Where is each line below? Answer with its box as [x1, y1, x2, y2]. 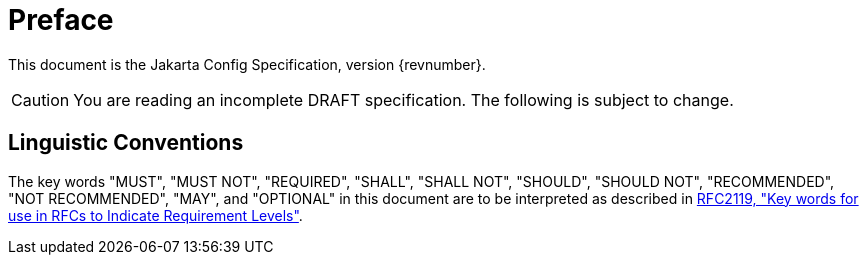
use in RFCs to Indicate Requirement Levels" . [8, 206, 303, 224]
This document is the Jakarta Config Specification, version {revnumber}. [8, 55, 486, 73]
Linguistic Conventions [8, 130, 244, 156]
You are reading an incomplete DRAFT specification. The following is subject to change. [73, 89, 734, 110]
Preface [8, 3, 114, 37]
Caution [11, 89, 70, 110]
